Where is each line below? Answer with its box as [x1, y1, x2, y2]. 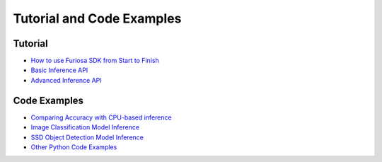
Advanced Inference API [30, 76, 102, 84]
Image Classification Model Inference [30, 123, 140, 132]
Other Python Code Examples [30, 142, 117, 151]
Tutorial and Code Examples [13, 11, 182, 26]
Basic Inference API [30, 66, 88, 74]
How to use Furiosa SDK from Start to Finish [30, 57, 159, 65]
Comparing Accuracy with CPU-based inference [30, 113, 173, 122]
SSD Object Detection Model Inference [30, 133, 144, 141]
